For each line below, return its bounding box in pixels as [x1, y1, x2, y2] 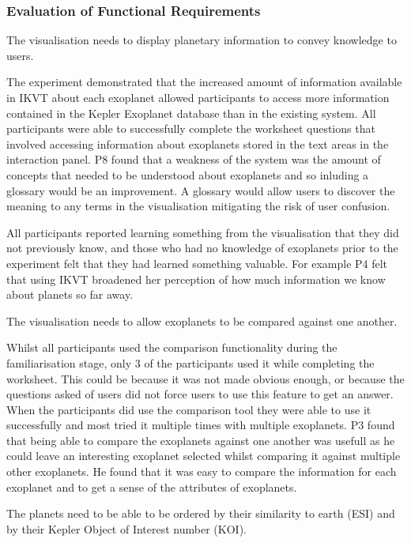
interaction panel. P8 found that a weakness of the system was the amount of [6, 151, 381, 168]
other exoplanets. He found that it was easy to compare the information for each [6, 463, 397, 480]
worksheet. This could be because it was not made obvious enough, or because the [6, 370, 405, 387]
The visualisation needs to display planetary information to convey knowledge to [6, 32, 397, 48]
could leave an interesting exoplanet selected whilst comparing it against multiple [6, 447, 401, 464]
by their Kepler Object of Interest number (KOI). [6, 520, 247, 537]
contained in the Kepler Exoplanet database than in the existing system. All [6, 104, 376, 121]
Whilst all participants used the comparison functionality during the [6, 339, 337, 356]
